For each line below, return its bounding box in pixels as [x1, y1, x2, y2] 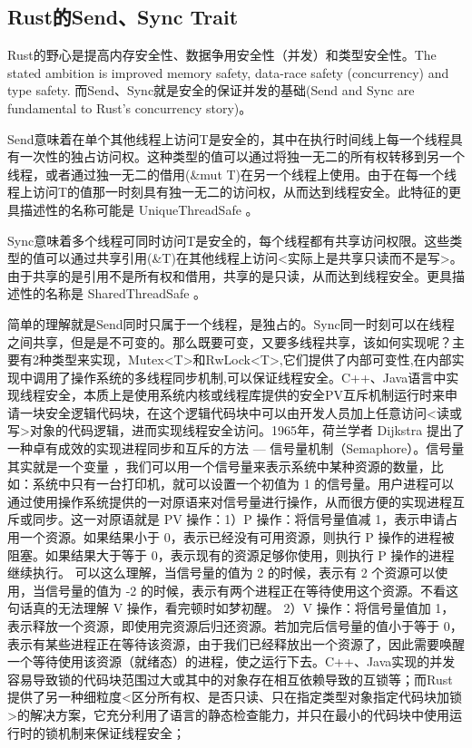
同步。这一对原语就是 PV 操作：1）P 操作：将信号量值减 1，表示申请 [32, 510, 446, 529]
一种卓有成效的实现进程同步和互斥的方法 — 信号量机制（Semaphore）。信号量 [7, 439, 465, 458]
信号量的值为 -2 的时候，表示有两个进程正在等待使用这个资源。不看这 [44, 580, 458, 599]
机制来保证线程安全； [57, 723, 185, 742]
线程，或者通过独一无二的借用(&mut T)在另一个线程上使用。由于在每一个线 [7, 164, 457, 183]
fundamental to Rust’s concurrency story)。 [7, 98, 252, 117]
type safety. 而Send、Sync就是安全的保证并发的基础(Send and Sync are [7, 81, 415, 100]
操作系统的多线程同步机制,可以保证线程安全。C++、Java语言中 [70, 367, 447, 386]
